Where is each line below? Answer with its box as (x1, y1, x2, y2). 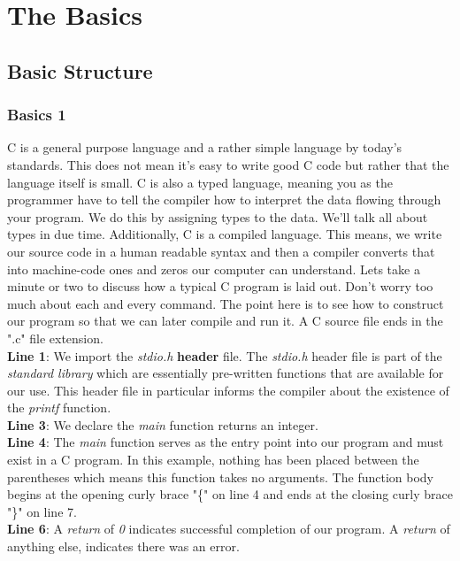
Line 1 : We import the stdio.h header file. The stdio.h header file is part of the (7, 346, 442, 365)
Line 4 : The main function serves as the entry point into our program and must (7, 433, 444, 451)
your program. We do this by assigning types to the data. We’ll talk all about (7, 207, 428, 226)
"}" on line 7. (7, 502, 77, 520)
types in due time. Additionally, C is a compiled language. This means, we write (7, 225, 442, 243)
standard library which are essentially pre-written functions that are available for (7, 364, 444, 382)
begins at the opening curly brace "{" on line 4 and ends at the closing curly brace (7, 485, 453, 503)
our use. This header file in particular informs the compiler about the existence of (7, 380, 449, 399)
